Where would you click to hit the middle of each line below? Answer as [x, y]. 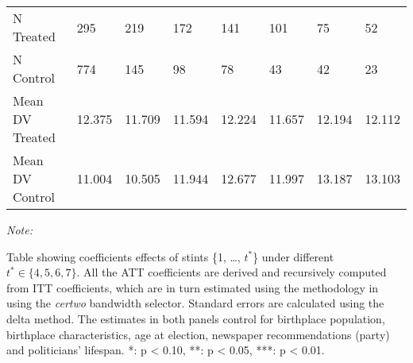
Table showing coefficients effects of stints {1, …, [124, 256]
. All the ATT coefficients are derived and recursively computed [232, 272]
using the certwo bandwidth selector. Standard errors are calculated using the [195, 303]
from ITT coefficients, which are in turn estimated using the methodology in [193, 287]
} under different [293, 256]
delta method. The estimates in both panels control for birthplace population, [196, 318]
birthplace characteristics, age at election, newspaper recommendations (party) [198, 334]
